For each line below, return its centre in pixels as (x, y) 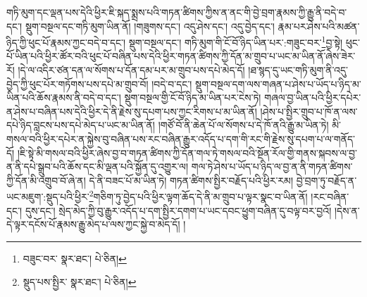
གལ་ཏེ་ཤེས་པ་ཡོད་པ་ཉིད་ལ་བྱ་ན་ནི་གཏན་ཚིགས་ (272, 166)
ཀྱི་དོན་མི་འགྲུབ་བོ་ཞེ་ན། (46, 180)
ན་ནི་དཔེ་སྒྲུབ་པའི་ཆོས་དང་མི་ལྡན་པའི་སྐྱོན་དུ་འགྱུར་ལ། (98, 166)
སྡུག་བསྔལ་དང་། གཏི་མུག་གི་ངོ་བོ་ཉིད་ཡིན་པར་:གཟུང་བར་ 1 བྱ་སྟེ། (236, 41)
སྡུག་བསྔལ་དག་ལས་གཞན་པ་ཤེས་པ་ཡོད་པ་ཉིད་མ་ (278, 83)
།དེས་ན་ (347, 210)
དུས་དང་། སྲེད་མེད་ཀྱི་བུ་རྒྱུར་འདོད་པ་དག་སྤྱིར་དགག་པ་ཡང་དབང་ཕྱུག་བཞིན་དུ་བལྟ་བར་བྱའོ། (178, 210)
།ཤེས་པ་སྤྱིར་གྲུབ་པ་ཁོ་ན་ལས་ (309, 111)
